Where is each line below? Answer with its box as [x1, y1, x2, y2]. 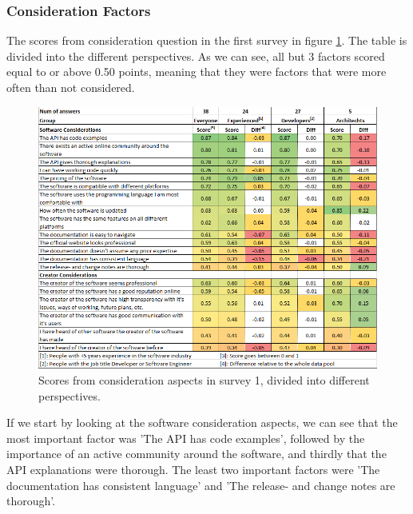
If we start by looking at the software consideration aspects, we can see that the [6, 414, 398, 431]
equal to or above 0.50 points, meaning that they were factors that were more [6, 63, 387, 80]
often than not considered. [6, 79, 135, 95]
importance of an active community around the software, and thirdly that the [6, 445, 387, 462]
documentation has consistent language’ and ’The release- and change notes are [6, 476, 395, 493]
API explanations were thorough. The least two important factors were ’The [6, 461, 380, 478]
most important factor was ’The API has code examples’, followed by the [6, 429, 365, 446]
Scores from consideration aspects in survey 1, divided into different [38, 372, 370, 388]
